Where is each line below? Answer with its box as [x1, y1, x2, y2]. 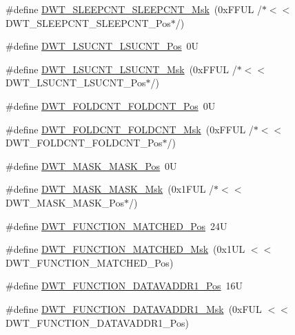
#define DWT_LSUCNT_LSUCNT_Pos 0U [6, 39, 199, 53]
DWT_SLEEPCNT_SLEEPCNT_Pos [6, 15, 171, 30]
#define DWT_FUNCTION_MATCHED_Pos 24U [6, 218, 227, 233]
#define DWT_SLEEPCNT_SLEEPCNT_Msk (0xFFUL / [6, 2, 262, 16]
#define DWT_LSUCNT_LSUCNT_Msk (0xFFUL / [6, 61, 237, 76]
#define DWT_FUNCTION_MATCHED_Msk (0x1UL [6, 242, 245, 256]
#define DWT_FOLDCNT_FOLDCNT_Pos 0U [6, 98, 216, 113]
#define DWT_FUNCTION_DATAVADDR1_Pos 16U [6, 278, 243, 293]
